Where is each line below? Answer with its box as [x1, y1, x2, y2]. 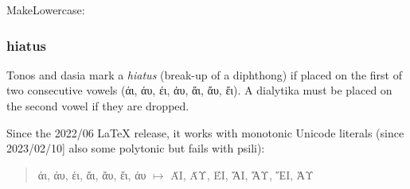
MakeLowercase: [6, 2, 85, 17]
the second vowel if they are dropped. [6, 98, 189, 114]
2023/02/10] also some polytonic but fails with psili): [6, 140, 265, 156]
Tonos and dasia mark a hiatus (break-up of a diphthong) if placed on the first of [6, 66, 402, 83]
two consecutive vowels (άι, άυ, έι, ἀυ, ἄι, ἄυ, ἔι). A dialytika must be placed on [6, 82, 392, 98]
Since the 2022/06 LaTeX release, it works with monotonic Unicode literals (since [6, 124, 404, 141]
